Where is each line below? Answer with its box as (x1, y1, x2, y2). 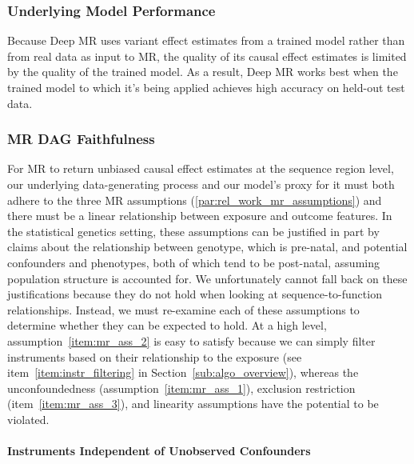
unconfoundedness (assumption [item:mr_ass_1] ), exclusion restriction (7, 379, 356, 396)
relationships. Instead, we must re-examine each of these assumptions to (7, 301, 360, 318)
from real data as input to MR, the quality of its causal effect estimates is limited (7, 47, 407, 64)
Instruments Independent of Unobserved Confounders (7, 442, 311, 459)
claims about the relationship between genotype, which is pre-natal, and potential (7, 238, 408, 255)
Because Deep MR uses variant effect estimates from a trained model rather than (7, 32, 405, 49)
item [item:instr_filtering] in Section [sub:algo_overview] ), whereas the (7, 364, 359, 381)
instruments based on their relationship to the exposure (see (7, 348, 302, 365)
